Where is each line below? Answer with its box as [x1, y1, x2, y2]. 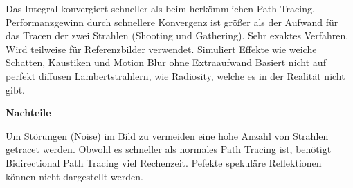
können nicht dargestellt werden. [6, 169, 143, 183]
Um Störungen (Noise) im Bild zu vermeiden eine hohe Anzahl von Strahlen [6, 128, 329, 143]
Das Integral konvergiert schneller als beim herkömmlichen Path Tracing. [6, 1, 315, 15]
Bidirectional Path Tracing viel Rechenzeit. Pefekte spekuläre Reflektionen [6, 155, 322, 169]
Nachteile [6, 105, 51, 120]
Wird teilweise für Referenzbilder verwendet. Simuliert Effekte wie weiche [6, 41, 317, 56]
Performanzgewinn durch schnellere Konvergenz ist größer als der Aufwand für [6, 14, 338, 29]
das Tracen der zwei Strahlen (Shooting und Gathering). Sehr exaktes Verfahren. [6, 28, 349, 43]
